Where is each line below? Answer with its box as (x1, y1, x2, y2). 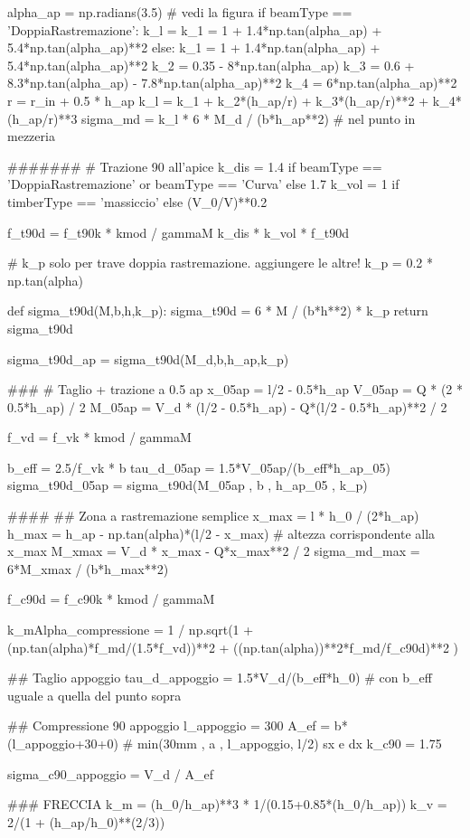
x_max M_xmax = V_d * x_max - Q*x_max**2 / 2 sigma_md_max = (7, 541, 420, 560)
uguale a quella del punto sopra (7, 685, 182, 704)
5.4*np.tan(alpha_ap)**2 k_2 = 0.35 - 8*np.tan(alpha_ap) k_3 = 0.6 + (7, 55, 415, 74)
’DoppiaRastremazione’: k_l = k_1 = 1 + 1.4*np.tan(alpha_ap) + (7, 20, 382, 39)
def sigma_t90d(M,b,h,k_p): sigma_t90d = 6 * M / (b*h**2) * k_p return (7, 301, 428, 320)
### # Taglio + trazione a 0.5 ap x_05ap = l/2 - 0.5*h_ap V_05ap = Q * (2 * (7, 380, 463, 399)
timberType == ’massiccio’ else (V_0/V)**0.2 (7, 192, 268, 211)
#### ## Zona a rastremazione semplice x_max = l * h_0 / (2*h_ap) (7, 506, 419, 525)
